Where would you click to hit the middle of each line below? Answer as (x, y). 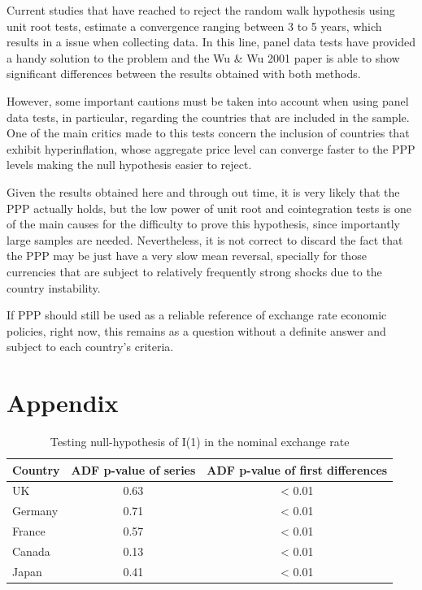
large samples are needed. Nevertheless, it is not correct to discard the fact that (205, 239)
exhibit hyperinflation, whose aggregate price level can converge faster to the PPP (211, 148)
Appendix (63, 403)
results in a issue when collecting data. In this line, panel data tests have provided (211, 42)
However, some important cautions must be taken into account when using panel (208, 100)
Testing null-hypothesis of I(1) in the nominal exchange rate (200, 441)
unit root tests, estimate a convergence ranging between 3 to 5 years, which (194, 26)
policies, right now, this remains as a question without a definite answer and (196, 330)
